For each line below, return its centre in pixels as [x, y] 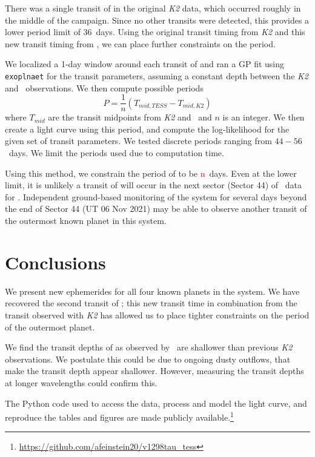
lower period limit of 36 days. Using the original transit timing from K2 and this [155, 32]
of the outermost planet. [50, 327]
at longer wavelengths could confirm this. [81, 382]
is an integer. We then [264, 117]
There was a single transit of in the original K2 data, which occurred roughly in [153, 8]
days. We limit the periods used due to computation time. [116, 153]
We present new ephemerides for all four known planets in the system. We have [152, 291]
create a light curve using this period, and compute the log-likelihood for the [147, 129]
